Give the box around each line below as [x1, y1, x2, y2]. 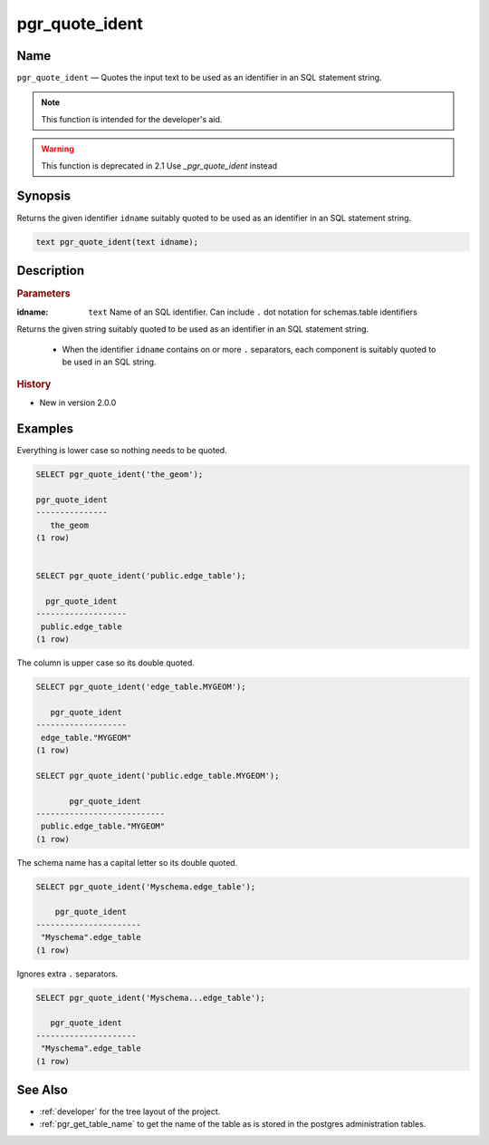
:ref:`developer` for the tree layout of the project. [39, 1106, 221, 1117]
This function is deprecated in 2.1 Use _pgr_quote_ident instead [41, 160, 278, 171]
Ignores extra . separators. [16, 968, 119, 979]
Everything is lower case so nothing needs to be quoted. [16, 445, 227, 456]
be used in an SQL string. [62, 356, 157, 367]
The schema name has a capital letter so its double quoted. [16, 857, 238, 868]
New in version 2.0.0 [39, 397, 117, 408]
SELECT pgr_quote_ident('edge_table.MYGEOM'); [35, 682, 246, 693]
